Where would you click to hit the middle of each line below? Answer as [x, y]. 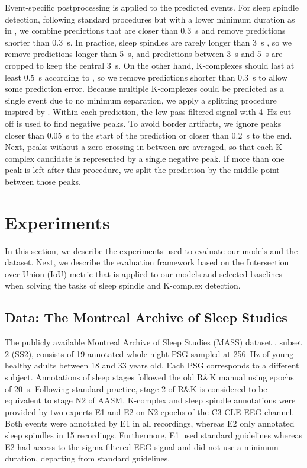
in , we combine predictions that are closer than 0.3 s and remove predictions [145, 31]
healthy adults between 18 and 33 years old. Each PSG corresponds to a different [152, 365]
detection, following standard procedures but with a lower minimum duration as [150, 19]
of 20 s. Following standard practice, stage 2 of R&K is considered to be [136, 388]
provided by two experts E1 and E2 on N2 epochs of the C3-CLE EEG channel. [150, 411]
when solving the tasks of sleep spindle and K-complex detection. [123, 285]
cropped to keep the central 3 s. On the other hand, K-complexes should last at [150, 65]
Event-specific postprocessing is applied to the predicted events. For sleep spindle [152, 7]
